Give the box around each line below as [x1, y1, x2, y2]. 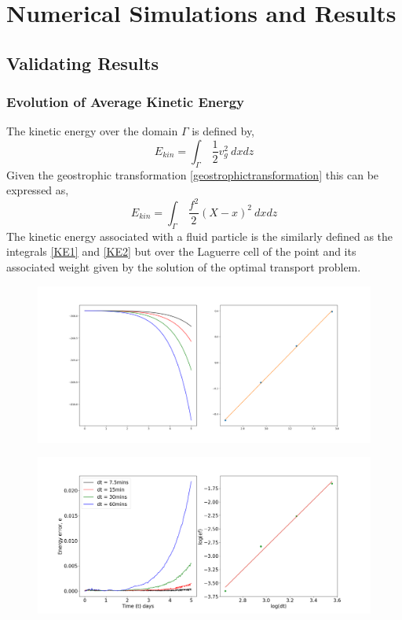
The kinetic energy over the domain [6, 123, 178, 139]
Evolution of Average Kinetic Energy [6, 92, 244, 112]
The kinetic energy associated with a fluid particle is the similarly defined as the [6, 227, 393, 244]
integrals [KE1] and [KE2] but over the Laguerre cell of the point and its [6, 243, 356, 260]
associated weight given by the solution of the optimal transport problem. [6, 258, 361, 275]
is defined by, [192, 123, 255, 139]
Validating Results [6, 50, 159, 75]
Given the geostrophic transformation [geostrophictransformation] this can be [6, 166, 379, 183]
